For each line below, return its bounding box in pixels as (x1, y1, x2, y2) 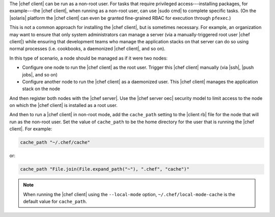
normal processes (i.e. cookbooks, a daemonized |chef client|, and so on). (9, 46, 166, 52)
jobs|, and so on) (22, 71, 58, 77)
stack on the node (22, 86, 61, 92)
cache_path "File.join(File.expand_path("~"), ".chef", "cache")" (20, 166, 189, 172)
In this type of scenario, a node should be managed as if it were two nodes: (9, 55, 168, 61)
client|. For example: (9, 126, 52, 132)
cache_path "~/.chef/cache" (20, 140, 90, 145)
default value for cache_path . (23, 198, 88, 204)
